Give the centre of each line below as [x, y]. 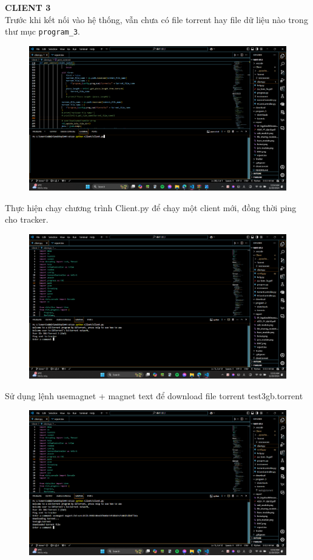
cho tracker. [27, 219]
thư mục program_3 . [42, 31]
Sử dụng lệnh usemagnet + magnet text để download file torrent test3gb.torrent [154, 395]
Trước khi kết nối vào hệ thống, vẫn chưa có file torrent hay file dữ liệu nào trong [156, 19]
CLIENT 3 [28, 7]
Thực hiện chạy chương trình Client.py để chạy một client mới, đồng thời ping [151, 207]
